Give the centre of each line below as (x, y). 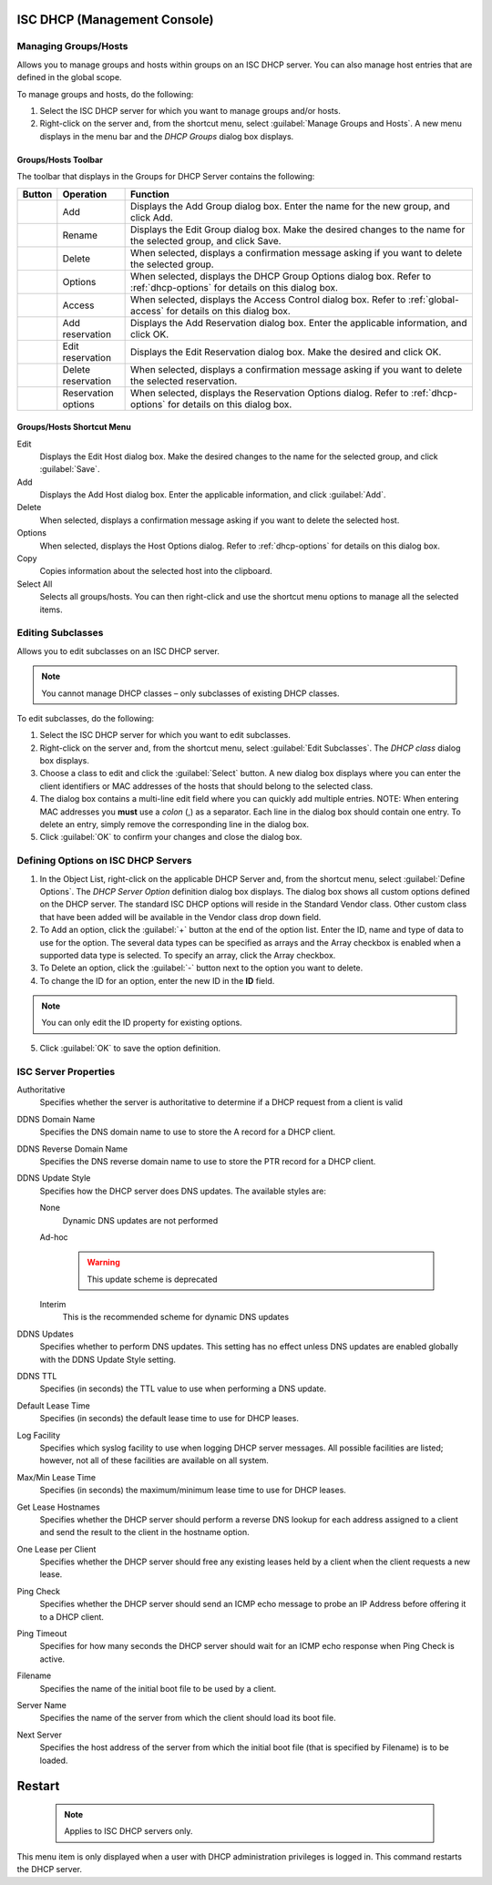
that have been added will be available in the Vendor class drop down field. (180, 917)
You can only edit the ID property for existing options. (142, 1023)
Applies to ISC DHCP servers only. (128, 1831)
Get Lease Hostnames (58, 1507)
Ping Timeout (42, 1634)
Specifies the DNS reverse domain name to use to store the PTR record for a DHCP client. (208, 1161)
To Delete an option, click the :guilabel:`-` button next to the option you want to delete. (201, 968)
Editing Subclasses (60, 633)
